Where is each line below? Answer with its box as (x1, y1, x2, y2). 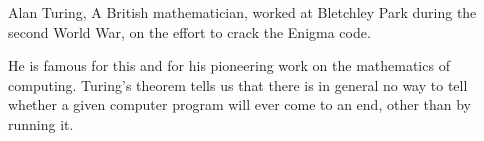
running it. (8, 113, 74, 134)
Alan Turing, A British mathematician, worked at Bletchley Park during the (8, 2, 477, 22)
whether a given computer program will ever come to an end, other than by (8, 94, 471, 115)
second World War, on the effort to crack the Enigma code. (8, 21, 371, 42)
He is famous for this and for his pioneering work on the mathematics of (8, 55, 450, 76)
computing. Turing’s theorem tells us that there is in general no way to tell (8, 74, 468, 95)
